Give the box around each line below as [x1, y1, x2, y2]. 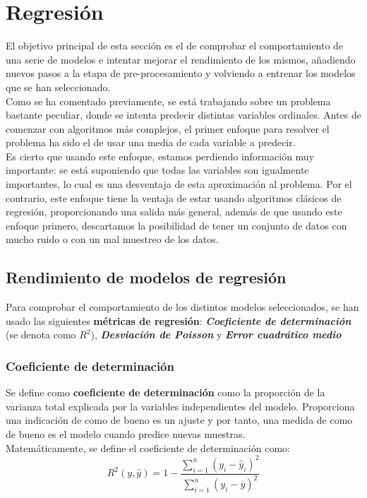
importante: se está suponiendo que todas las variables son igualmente [6, 162, 309, 177]
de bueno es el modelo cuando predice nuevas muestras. [6, 427, 246, 441]
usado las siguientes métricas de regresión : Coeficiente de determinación [6, 313, 351, 328]
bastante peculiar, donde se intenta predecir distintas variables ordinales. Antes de [6, 107, 361, 122]
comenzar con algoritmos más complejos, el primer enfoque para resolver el [6, 121, 330, 136]
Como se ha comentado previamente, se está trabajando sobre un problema [6, 93, 331, 108]
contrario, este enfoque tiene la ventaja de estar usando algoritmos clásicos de [6, 190, 342, 205]
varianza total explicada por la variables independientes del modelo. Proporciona [6, 398, 355, 413]
